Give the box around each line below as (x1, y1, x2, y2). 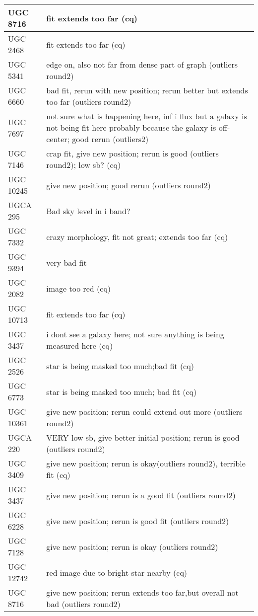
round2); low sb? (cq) (46, 159, 121, 170)
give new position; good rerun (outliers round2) (46, 179, 211, 191)
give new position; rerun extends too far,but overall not (46, 587, 239, 598)
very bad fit (46, 256, 87, 268)
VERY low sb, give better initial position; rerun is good (46, 432, 240, 443)
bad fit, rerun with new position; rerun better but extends (46, 84, 248, 96)
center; (46, 133, 69, 145)
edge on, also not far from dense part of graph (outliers (46, 59, 238, 70)
